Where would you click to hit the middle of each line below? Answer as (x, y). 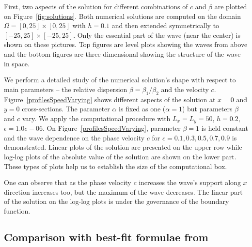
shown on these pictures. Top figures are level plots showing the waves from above (126, 44)
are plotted (231, 6)
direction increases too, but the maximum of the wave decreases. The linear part (123, 192)
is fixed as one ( (142, 109)
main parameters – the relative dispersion (66, 89)
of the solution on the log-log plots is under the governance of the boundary (117, 201)
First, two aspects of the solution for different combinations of (96, 6)
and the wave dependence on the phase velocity (74, 137)
